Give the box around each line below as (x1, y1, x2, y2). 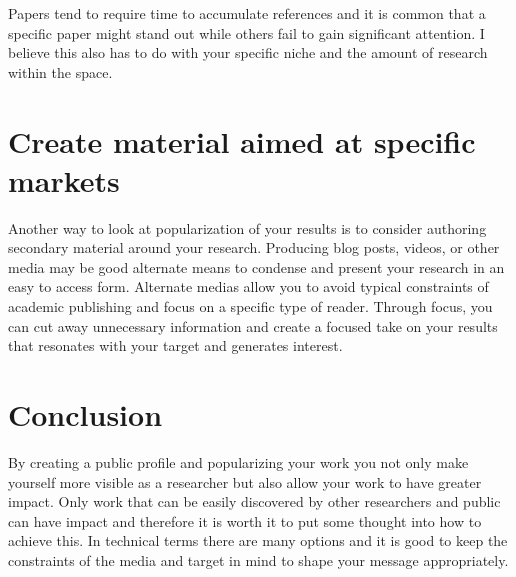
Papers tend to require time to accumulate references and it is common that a (8, 3, 486, 23)
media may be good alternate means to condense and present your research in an (8, 256, 505, 277)
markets (8, 159, 120, 200)
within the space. (8, 61, 113, 82)
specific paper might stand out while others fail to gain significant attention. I (8, 22, 485, 43)
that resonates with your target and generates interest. (8, 335, 343, 356)
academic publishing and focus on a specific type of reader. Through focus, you (8, 296, 493, 317)
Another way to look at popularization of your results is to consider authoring (8, 217, 487, 238)
